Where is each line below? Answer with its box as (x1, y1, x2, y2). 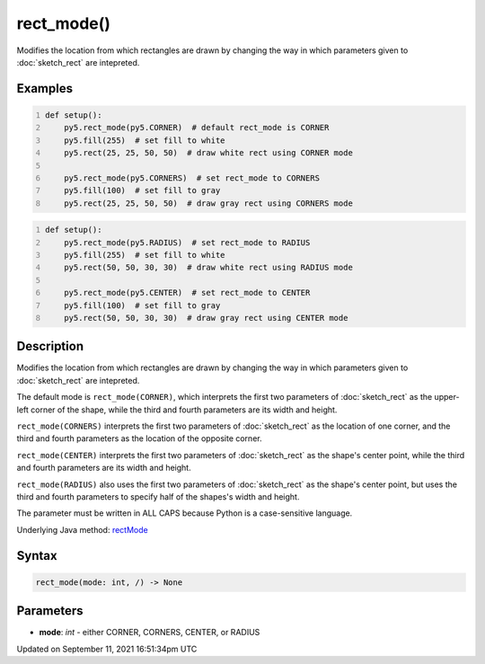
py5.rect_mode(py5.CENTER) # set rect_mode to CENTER (64, 288, 311, 298)
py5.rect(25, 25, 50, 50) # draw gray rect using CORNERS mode (64, 198, 354, 208)
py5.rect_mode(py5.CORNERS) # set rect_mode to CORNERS (64, 173, 321, 183)
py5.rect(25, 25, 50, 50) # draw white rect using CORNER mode (64, 148, 354, 158)
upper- (434, 392, 460, 403)
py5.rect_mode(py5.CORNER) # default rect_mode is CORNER (64, 122, 330, 133)
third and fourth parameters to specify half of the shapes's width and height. (16, 491, 300, 502)
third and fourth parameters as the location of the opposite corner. (16, 433, 262, 444)
